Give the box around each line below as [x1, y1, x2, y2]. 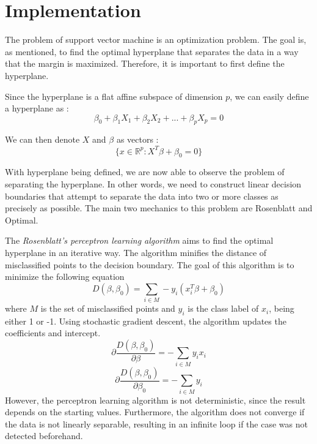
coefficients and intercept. [5, 326, 101, 339]
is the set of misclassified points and [40, 302, 175, 315]
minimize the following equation [5, 270, 125, 283]
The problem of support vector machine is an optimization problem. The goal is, [5, 33, 307, 46]
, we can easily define [230, 89, 309, 102]
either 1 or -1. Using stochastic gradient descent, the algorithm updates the [5, 314, 286, 327]
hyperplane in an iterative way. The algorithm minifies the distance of [5, 246, 267, 258]
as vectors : [116, 133, 159, 146]
